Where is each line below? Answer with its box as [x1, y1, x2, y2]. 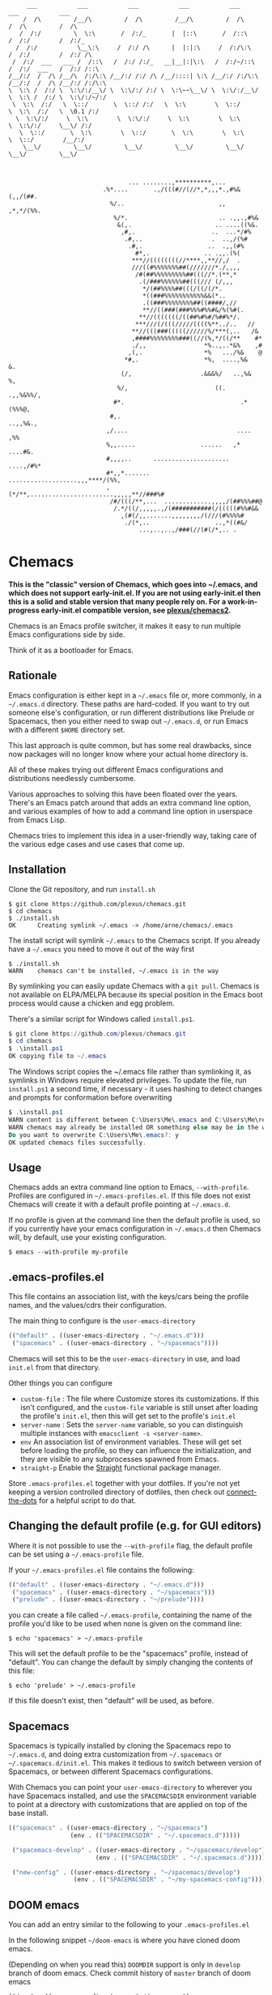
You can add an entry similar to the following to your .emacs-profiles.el [8, 1920, 250, 1929]
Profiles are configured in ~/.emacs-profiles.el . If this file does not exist [8, 1191, 251, 1201]
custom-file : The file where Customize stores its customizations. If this [19, 1394, 260, 1403]
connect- [226, 1487, 257, 1497]
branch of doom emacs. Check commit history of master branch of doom [8, 1968, 251, 1978]
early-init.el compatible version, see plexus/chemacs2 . [40, 605, 232, 615]
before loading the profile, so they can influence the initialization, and [19, 1445, 252, 1455]
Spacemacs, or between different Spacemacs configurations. [8, 1766, 214, 1776]
